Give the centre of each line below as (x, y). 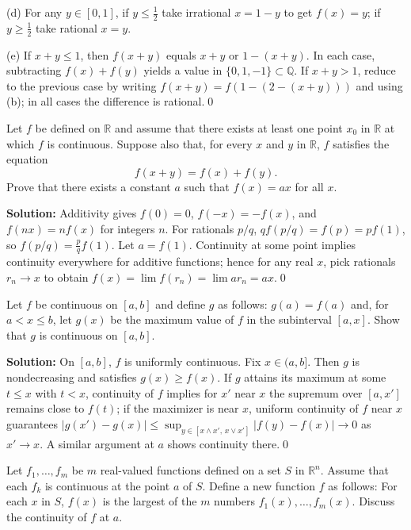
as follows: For (363, 485)
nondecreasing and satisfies (72, 376)
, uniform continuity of (304, 408)
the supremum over (316, 392)
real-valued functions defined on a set (190, 470)
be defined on (68, 128)
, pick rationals (360, 261)
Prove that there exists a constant (89, 186)
